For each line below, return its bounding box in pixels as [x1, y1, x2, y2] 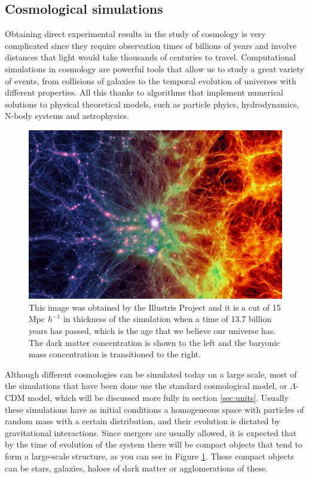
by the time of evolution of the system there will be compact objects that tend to [5, 438, 303, 451]
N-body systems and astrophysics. [5, 109, 129, 122]
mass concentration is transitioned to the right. [29, 348, 201, 360]
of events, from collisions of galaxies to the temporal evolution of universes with [5, 74, 296, 87]
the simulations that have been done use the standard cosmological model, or [5, 379, 287, 392]
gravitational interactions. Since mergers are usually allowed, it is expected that [5, 426, 297, 439]
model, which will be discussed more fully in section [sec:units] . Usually [27, 391, 289, 403]
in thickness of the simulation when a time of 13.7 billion [63, 312, 272, 325]
